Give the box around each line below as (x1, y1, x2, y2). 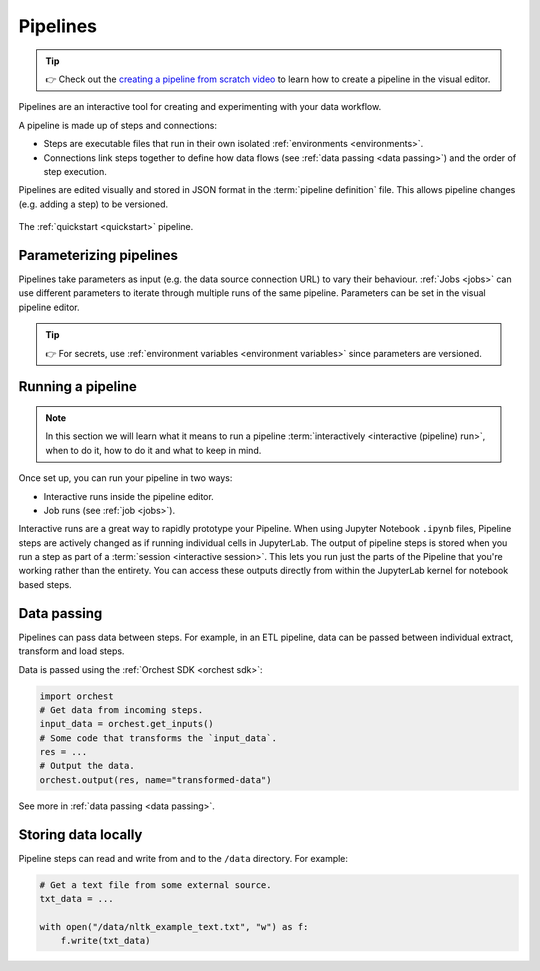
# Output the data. (39, 760, 135, 772)
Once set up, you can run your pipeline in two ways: (18, 472, 233, 484)
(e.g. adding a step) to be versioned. (18, 198, 169, 210)
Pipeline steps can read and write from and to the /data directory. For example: (18, 852, 349, 864)
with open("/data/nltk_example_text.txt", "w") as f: (39, 921, 309, 932)
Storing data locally (18, 826, 143, 843)
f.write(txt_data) (60, 935, 151, 947)
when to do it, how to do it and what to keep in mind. (45, 444, 262, 456)
